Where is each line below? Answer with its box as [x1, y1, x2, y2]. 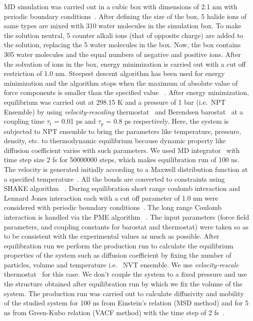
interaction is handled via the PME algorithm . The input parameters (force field [4, 211, 250, 222]
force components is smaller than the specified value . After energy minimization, [4, 87, 249, 97]
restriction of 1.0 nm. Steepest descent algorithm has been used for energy [4, 68, 225, 78]
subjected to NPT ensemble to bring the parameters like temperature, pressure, [4, 126, 241, 136]
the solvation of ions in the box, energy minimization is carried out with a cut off [4, 58, 246, 69]
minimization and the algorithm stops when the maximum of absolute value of [4, 77, 238, 88]
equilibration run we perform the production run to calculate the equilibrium [4, 240, 234, 250]
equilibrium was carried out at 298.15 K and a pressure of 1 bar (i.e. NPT [4, 96, 226, 107]
